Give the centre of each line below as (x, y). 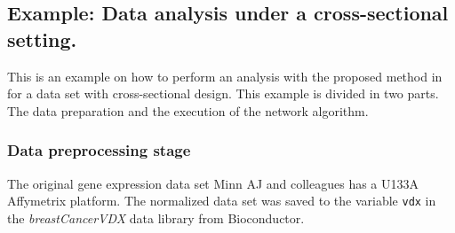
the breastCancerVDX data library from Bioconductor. (156, 217)
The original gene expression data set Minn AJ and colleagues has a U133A (213, 183)
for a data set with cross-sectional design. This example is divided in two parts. (223, 93)
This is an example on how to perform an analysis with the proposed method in (225, 76)
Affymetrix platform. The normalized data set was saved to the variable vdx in (222, 201)
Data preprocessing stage (99, 150)
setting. (42, 39)
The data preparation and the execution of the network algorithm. (188, 110)
